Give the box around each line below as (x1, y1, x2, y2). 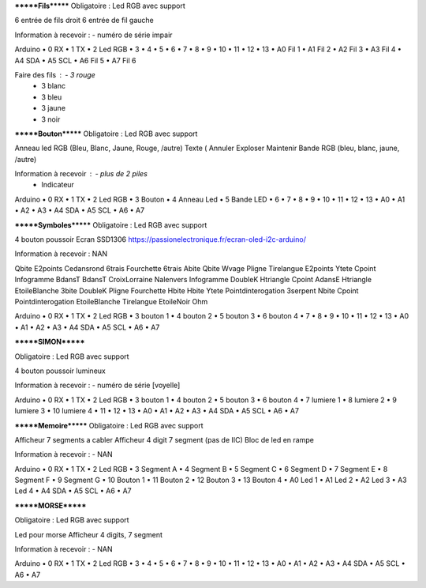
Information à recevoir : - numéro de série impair (14, 30, 173, 40)
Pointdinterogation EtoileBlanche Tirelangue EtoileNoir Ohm (14, 296, 208, 306)
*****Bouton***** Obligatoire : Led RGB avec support (14, 129, 198, 138)
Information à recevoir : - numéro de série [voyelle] (14, 380, 181, 390)
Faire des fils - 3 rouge (14, 70, 96, 79)
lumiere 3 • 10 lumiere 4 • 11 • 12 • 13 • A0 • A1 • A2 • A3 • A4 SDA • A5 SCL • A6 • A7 (14, 406, 300, 416)
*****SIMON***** (14, 337, 85, 347)
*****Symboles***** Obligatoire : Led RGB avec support (14, 220, 207, 229)
